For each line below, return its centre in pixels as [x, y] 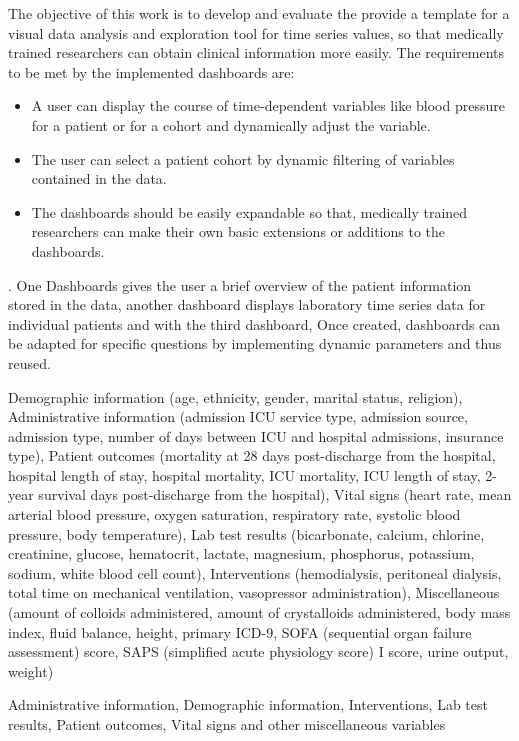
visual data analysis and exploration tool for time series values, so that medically [256, 32]
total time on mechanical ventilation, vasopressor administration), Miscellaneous [254, 592]
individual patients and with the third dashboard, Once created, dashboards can [254, 323]
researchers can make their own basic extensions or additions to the [238, 231]
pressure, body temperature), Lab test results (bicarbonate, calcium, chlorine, [246, 533]
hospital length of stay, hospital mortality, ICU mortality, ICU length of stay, [244, 474]
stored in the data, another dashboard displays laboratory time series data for [247, 304]
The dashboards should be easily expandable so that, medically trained [249, 211]
